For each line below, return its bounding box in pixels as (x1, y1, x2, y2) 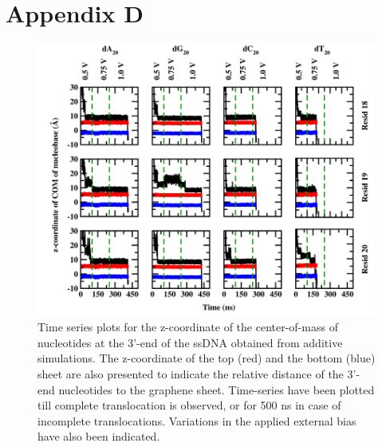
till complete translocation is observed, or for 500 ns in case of (37, 397, 341, 413)
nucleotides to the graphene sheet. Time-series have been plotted (58, 381, 375, 398)
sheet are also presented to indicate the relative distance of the (37, 365, 344, 382)
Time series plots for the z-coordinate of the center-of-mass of (37, 318, 338, 335)
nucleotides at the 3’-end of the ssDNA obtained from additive (37, 334, 343, 350)
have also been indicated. (37, 428, 160, 445)
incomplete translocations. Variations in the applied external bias (37, 412, 356, 429)
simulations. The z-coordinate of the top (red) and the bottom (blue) (37, 350, 376, 366)
